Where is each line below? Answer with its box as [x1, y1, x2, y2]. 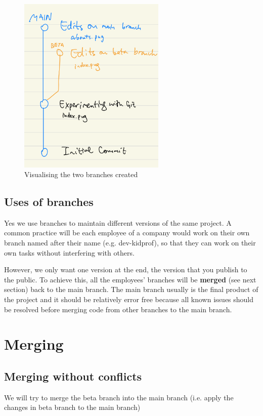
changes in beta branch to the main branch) [4, 402, 141, 412]
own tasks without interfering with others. [4, 247, 135, 258]
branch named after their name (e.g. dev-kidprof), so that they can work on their [4, 237, 256, 248]
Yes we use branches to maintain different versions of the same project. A [4, 217, 232, 228]
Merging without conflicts [4, 368, 142, 384]
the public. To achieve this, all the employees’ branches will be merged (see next [4, 274, 256, 284]
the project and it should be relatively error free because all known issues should [4, 294, 254, 305]
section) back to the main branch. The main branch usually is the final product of [4, 284, 258, 295]
